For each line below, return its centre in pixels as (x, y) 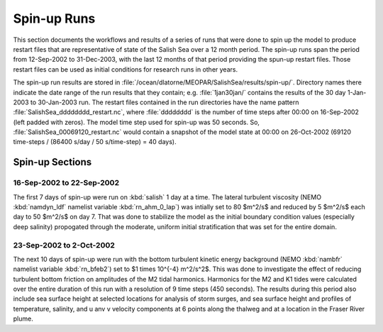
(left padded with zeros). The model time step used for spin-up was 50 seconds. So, (137, 122)
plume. (23, 319)
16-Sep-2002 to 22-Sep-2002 (66, 183)
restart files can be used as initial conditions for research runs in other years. (125, 69)
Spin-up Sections (52, 162)
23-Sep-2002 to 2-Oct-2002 (64, 245)
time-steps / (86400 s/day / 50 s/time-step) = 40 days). (95, 142)
